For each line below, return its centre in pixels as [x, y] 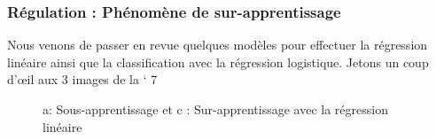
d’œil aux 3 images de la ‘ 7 [82, 79]
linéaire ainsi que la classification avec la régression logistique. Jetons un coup [218, 62]
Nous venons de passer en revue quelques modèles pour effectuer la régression [218, 45]
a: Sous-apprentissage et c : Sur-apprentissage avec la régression [215, 109]
